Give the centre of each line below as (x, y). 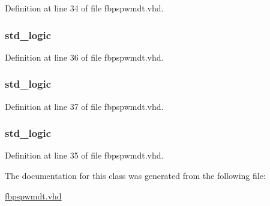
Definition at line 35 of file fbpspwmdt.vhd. (84, 155)
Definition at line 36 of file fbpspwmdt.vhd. (84, 57)
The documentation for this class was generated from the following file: (135, 176)
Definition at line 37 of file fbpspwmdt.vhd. (84, 106)
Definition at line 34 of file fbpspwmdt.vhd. (84, 8)
